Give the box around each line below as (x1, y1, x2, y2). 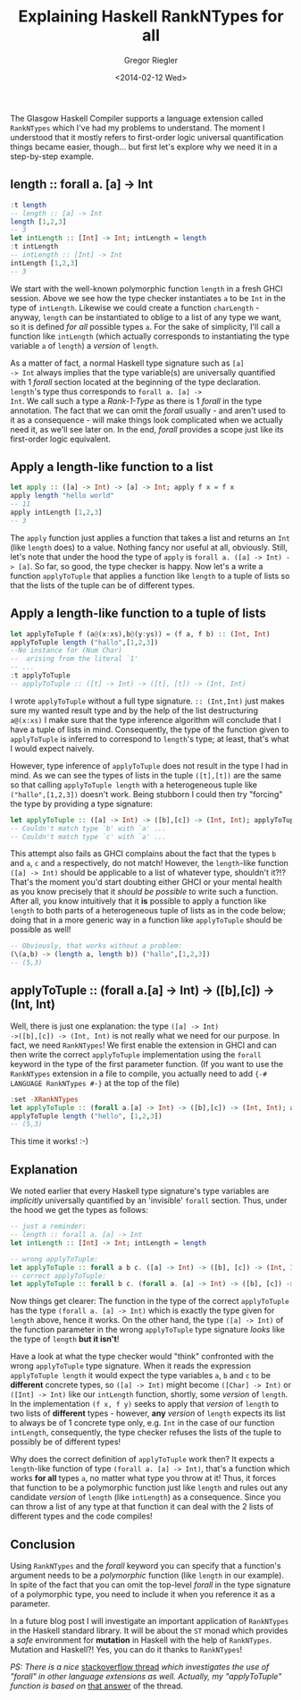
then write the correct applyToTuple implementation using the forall (10, 1048, 262, 1060)
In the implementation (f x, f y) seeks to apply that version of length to (10, 1399, 280, 1410)
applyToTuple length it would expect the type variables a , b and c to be (10, 1370, 272, 1381)
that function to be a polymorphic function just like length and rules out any (10, 1482, 288, 1494)
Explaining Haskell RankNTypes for (18, 6, 284, 27)
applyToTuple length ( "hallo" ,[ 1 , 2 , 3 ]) (10, 637, 159, 647)
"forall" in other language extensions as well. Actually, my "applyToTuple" (10, 1671, 282, 1682)
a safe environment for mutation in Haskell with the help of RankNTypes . (10, 1635, 272, 1645)
